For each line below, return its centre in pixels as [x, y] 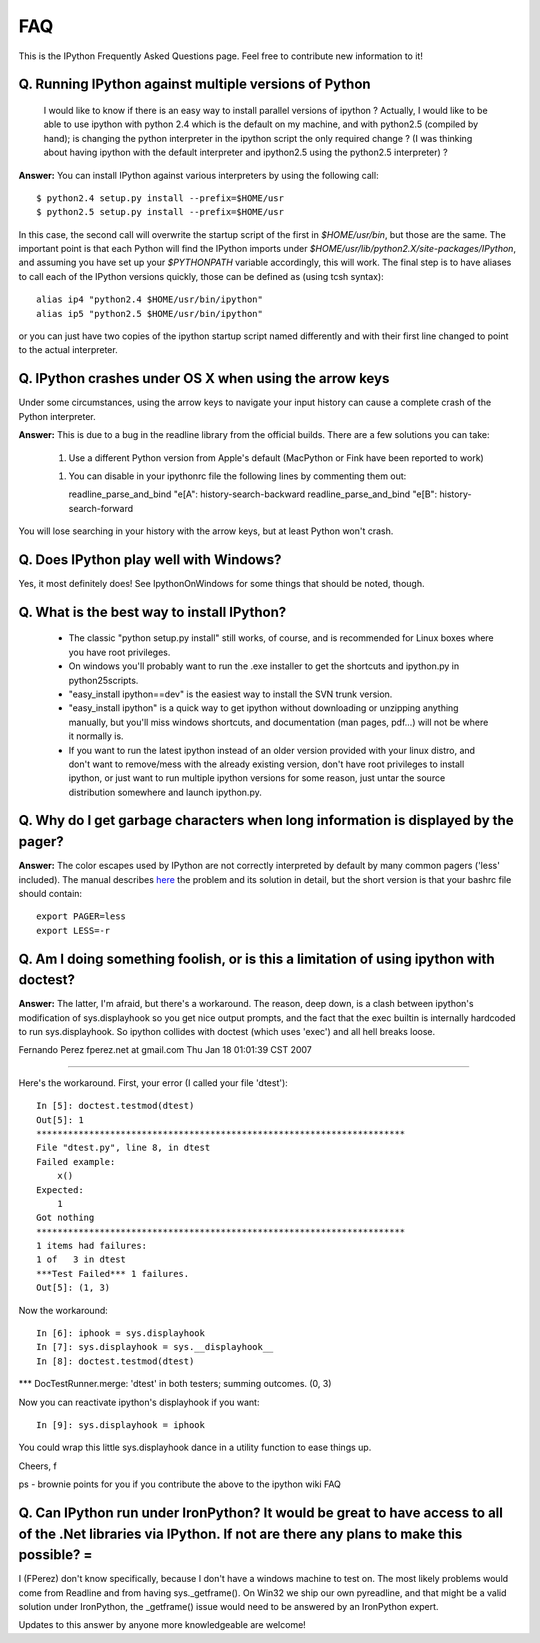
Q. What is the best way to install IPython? [152, 611]
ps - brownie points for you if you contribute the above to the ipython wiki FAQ [180, 1484]
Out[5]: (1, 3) [73, 1288]
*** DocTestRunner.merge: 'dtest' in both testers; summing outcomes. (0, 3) [175, 1384]
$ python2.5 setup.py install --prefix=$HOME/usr [160, 212]
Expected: [60, 1189]
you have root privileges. [119, 652]
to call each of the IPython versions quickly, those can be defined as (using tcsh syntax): [201, 276]
